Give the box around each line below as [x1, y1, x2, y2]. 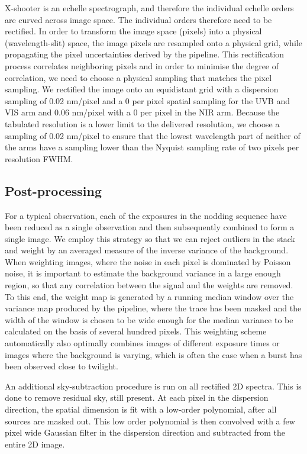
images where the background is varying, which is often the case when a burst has [5, 348, 302, 360]
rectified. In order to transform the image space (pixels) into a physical [5, 25, 262, 37]
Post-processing [5, 181, 102, 199]
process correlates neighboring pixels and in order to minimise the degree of [5, 59, 279, 72]
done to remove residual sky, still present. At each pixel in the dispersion [5, 391, 269, 404]
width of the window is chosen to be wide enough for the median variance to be [5, 313, 293, 326]
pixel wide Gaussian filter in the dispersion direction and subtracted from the [5, 426, 285, 439]
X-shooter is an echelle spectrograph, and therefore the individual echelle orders [5, 2, 294, 14]
